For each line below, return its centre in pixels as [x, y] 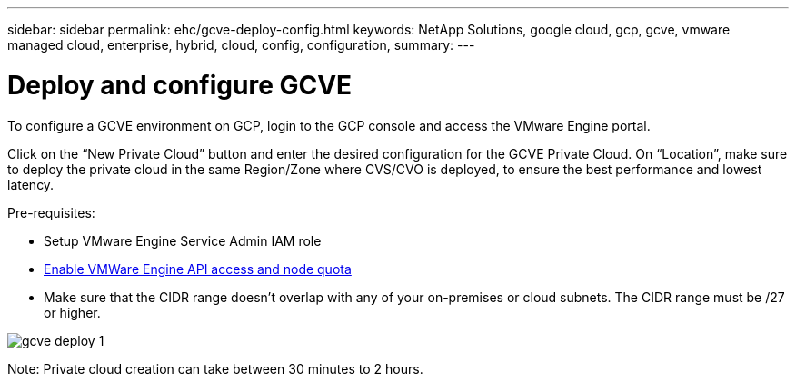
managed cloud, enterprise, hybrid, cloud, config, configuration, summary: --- [241, 45]
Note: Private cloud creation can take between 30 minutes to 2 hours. [215, 368]
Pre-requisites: [51, 212]
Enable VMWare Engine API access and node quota [198, 269]
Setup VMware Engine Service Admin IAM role [183, 240]
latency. [31, 184]
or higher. [72, 312]
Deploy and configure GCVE [180, 85]
